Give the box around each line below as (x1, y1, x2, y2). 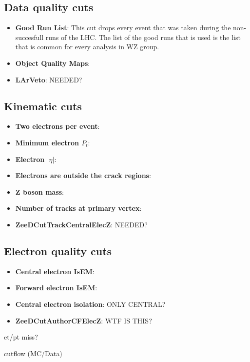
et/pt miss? (4, 332, 38, 342)
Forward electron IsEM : (15, 282, 97, 293)
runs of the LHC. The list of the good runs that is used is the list (45, 32, 241, 42)
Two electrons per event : (15, 121, 100, 131)
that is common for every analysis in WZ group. (15, 41, 159, 52)
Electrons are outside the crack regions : (15, 170, 151, 181)
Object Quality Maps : (15, 58, 90, 68)
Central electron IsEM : (15, 266, 95, 276)
